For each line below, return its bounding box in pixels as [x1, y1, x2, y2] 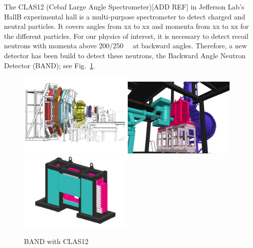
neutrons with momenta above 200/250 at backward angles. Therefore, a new [4, 40, 247, 51]
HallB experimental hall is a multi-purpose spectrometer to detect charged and [4, 11, 246, 21]
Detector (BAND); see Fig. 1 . [4, 60, 95, 70]
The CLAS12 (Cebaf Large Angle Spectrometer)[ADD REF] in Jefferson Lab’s [4, 1, 245, 11]
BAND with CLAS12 [24, 236, 89, 246]
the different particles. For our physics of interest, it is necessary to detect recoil [4, 30, 249, 41]
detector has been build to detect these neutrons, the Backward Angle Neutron [4, 50, 246, 60]
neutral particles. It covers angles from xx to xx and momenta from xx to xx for [4, 21, 249, 31]
